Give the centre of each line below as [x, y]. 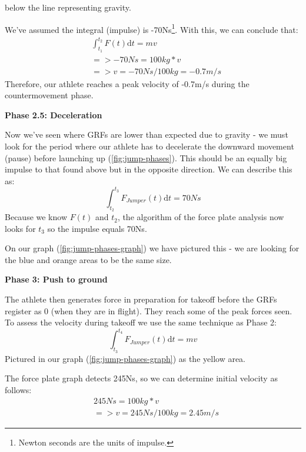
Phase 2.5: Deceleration [54, 114]
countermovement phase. [49, 95]
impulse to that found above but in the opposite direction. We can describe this [149, 169]
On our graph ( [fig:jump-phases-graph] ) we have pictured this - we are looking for [152, 248]
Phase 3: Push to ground [56, 279]
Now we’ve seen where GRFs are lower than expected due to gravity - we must [147, 134]
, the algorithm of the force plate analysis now [201, 217]
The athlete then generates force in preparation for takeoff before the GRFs [141, 299]
